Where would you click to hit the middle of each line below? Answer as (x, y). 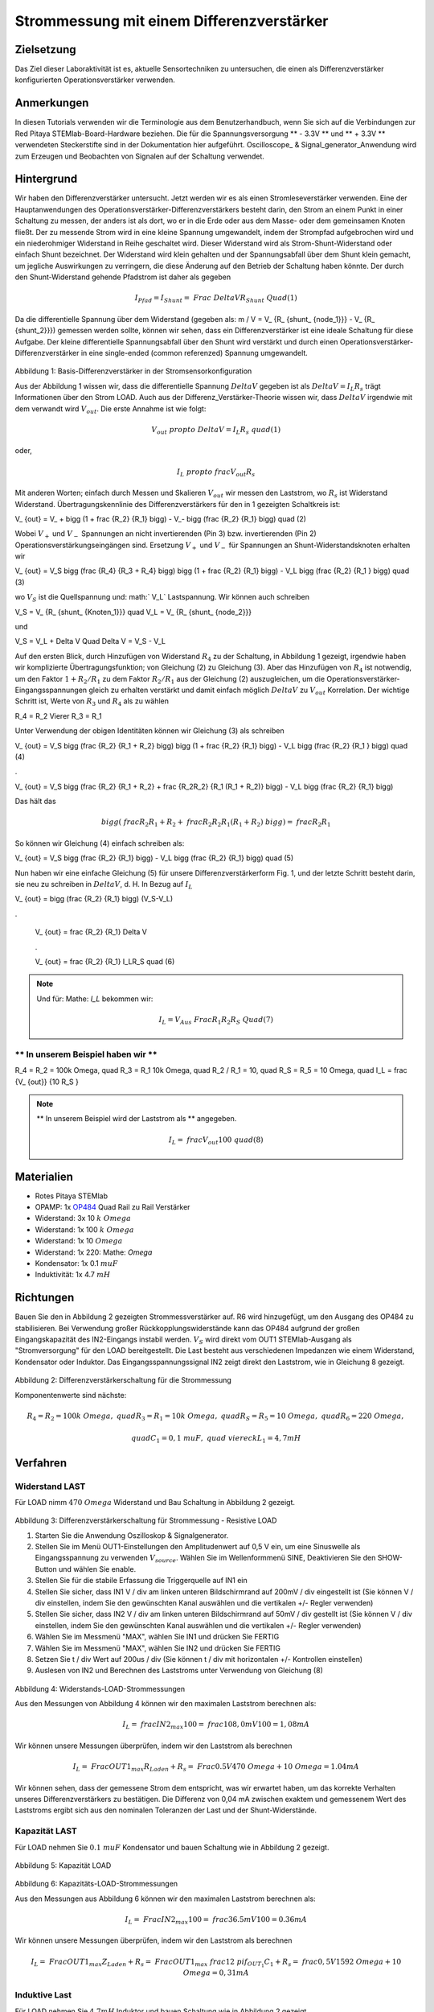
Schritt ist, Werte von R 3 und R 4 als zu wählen (92, 702)
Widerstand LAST (50, 1486)
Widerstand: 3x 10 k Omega (83, 1218)
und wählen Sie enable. (98, 1569)
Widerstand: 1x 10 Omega (79, 1241)
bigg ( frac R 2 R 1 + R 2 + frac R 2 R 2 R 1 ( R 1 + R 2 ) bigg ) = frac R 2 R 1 (216, 823)
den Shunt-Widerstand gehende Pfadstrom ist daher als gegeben (123, 277)
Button (46, 1569)
